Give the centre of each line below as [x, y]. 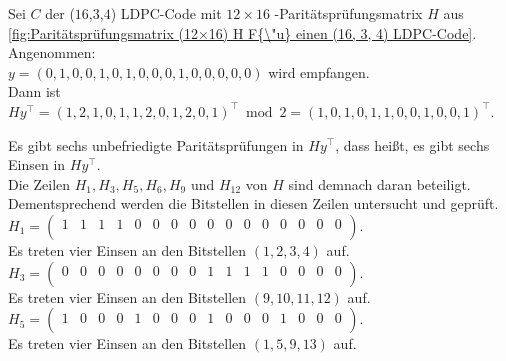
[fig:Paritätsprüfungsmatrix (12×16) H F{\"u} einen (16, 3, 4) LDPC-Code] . [242, 32]
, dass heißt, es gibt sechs [412, 144]
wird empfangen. [319, 71]
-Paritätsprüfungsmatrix [348, 13]
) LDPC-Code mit [166, 13]
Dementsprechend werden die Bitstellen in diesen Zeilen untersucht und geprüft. [253, 203]
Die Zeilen [39, 183]
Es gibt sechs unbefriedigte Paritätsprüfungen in [156, 144]
